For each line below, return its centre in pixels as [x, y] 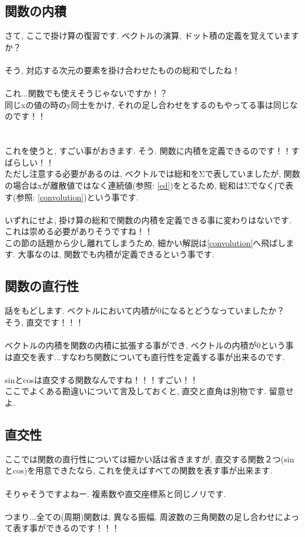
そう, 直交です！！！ [44, 322]
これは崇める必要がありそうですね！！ [79, 231]
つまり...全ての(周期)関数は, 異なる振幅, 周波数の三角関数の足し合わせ [140, 516]
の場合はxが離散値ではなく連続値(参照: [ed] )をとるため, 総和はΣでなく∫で [145, 185]
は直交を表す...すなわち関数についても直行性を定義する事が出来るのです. [145, 356]
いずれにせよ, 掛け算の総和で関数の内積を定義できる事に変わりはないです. [148, 219]
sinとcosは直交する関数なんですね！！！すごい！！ [102, 379]
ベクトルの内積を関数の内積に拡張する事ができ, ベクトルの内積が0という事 [149, 345]
